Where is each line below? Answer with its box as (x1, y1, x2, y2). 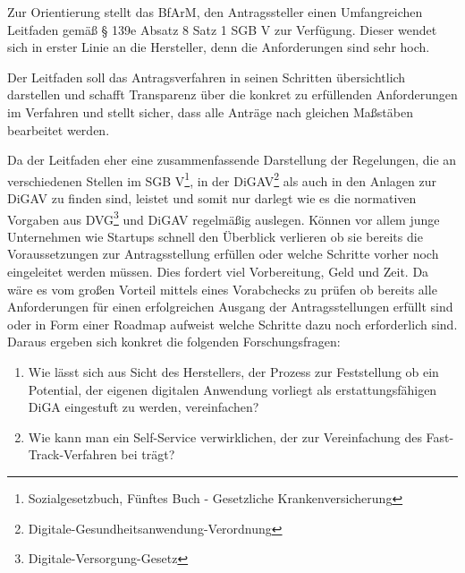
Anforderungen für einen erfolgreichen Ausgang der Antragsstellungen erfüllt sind (7, 297, 453, 316)
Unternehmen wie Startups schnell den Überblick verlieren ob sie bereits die (7, 227, 423, 245)
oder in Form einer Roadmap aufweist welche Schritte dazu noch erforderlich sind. (7, 314, 458, 333)
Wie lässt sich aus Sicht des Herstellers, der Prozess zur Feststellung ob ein (28, 363, 439, 381)
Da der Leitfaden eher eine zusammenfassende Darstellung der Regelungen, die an (7, 150, 457, 169)
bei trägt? (121, 445, 175, 464)
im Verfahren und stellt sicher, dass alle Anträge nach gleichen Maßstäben (7, 102, 413, 121)
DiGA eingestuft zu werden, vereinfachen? (28, 398, 259, 416)
